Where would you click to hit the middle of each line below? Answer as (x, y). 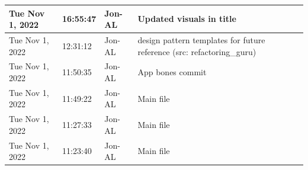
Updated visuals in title (187, 19)
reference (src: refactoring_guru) (197, 51)
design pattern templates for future (201, 39)
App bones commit (172, 72)
